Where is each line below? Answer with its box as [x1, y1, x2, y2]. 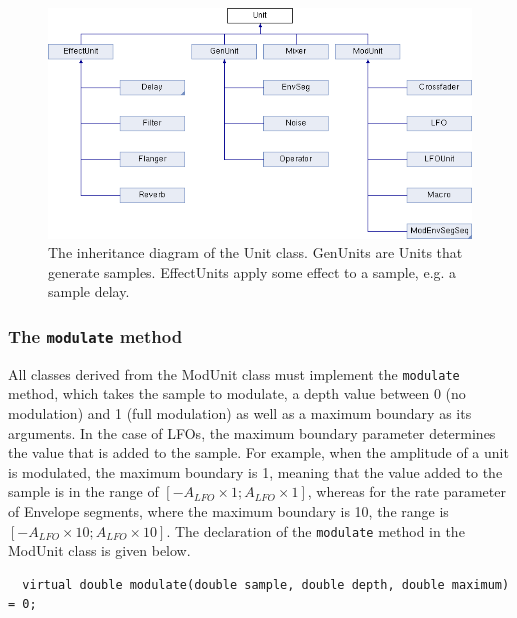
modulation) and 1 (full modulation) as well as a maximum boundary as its [8, 402, 472, 423]
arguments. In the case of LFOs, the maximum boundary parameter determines [8, 422, 496, 443]
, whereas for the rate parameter [307, 481, 506, 502]
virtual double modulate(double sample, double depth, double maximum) [22, 577, 510, 592]
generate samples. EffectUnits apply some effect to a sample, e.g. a [48, 261, 457, 282]
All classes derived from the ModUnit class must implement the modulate [8, 363, 460, 384]
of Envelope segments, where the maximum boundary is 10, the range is [8, 500, 449, 521]
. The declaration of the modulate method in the [166, 520, 465, 541]
